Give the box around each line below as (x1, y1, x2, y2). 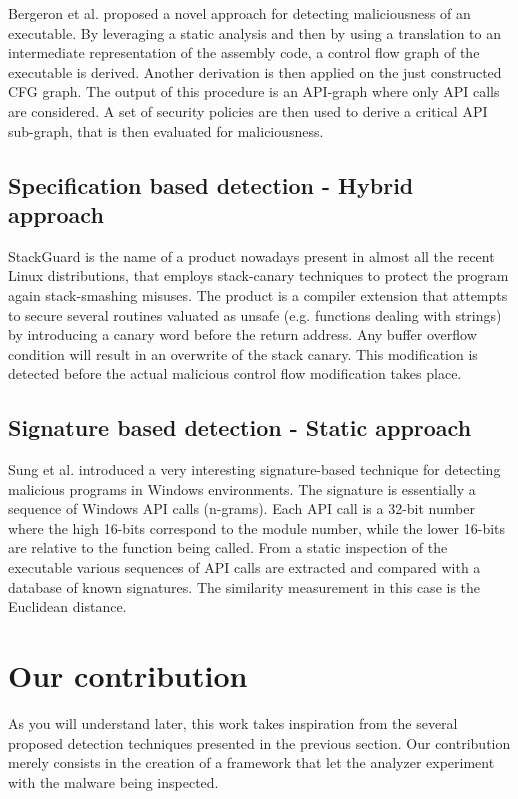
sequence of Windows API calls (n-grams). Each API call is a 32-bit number (8, 498, 475, 519)
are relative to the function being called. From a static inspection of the (8, 537, 448, 558)
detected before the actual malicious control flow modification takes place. (8, 363, 462, 384)
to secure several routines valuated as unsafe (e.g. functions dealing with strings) (8, 304, 502, 325)
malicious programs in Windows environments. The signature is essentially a (8, 478, 476, 499)
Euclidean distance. (8, 596, 127, 617)
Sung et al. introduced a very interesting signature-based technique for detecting (8, 459, 501, 480)
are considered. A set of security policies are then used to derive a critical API (8, 100, 488, 121)
